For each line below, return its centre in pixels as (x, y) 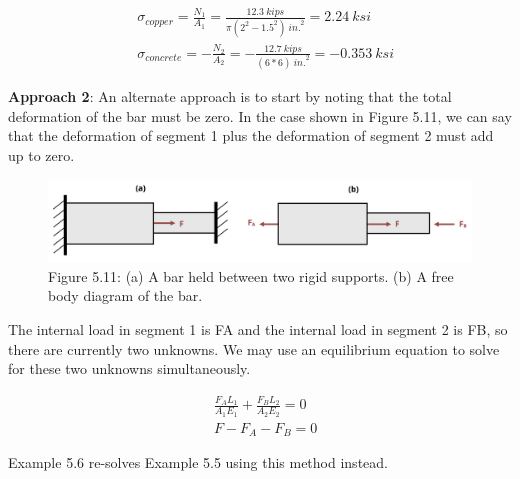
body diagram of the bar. (125, 295)
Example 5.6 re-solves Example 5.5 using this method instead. (198, 462)
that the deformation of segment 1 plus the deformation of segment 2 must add (251, 135)
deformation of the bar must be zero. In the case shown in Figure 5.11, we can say (260, 115)
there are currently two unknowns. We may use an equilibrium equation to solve (254, 348)
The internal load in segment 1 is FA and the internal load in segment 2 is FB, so (258, 328)
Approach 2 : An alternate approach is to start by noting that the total (230, 95)
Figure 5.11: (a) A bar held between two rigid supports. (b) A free (251, 275)
